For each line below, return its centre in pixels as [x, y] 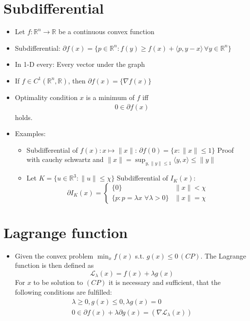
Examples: [30, 133]
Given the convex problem [54, 255]
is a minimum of [110, 97]
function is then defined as [54, 265]
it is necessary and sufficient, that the [165, 282]
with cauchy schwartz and [65, 159]
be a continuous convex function [106, 31]
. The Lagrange [223, 255]
